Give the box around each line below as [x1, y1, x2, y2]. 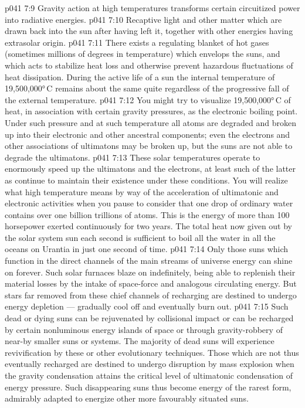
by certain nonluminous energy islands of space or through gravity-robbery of [5, 323, 283, 335]
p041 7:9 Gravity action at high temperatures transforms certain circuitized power [5, 2, 300, 13]
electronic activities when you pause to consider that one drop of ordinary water [5, 197, 293, 209]
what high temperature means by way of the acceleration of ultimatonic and [5, 185, 279, 198]
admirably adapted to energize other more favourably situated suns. [5, 392, 249, 404]
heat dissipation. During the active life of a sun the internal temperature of [5, 70, 275, 83]
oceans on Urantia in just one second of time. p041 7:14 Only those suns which [5, 243, 289, 255]
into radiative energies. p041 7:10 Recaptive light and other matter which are [5, 13, 282, 25]
